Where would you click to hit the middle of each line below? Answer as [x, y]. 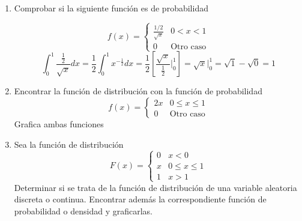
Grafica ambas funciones [59, 124]
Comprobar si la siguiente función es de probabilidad [111, 8]
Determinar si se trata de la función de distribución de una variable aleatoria [156, 187]
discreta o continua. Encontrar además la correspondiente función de [140, 199]
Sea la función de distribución [69, 144]
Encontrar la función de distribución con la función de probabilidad [138, 91]
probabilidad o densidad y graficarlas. [83, 211]
